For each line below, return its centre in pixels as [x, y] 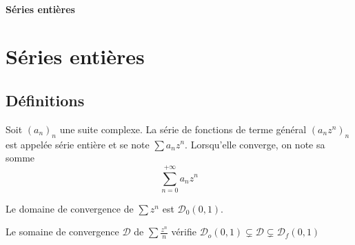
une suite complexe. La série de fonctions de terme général [183, 129]
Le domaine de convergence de [70, 208]
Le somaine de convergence [62, 232]
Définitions [45, 100]
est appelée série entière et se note [78, 144]
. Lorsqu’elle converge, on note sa [255, 144]
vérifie [184, 232]
